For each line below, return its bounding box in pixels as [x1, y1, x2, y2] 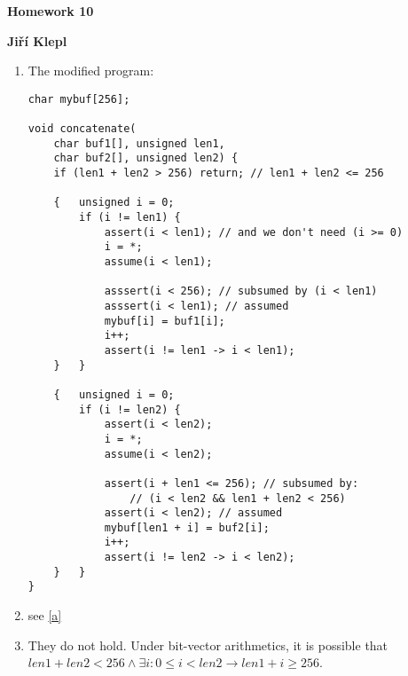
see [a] [27, 606, 62, 625]
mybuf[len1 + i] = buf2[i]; [104, 521, 270, 534]
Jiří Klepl [7, 31, 67, 50]
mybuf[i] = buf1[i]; [104, 314, 225, 327]
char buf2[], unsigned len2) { [53, 152, 239, 165]
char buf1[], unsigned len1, [53, 137, 225, 150]
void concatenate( [27, 122, 137, 136]
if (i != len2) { [79, 403, 181, 416]
